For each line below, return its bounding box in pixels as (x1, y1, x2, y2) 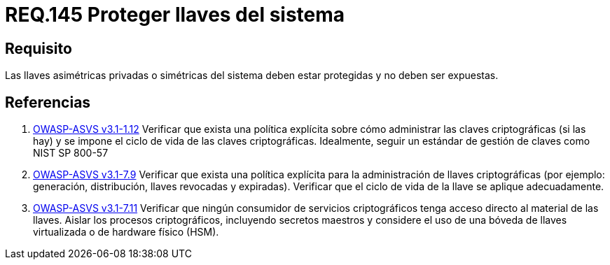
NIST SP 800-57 (33, 147, 109, 159)
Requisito (5, 39, 72, 57)
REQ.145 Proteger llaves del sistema (5, 3, 345, 27)
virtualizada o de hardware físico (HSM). (33, 226, 219, 238)
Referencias (5, 93, 91, 111)
